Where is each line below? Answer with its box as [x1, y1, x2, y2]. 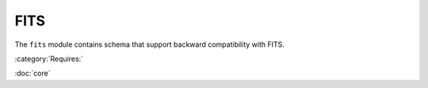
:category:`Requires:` [14, 54, 83, 63]
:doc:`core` [14, 68, 51, 78]
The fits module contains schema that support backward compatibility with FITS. [14, 40, 285, 49]
